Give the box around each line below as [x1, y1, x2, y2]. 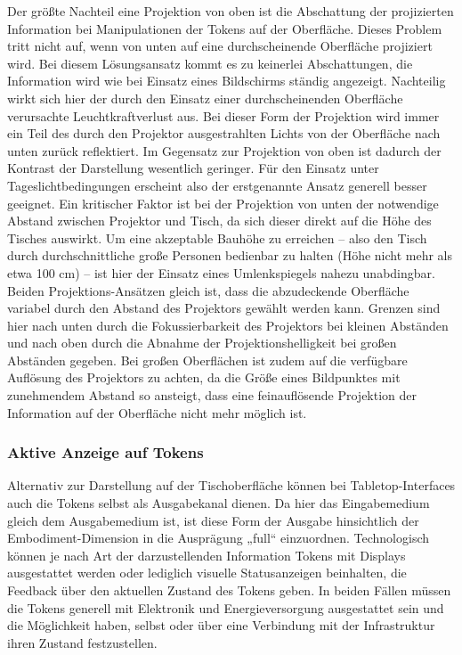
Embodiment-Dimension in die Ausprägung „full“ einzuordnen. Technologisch [7, 528, 430, 547]
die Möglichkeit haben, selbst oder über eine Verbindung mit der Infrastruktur [7, 616, 435, 635]
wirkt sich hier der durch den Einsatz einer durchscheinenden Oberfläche [7, 88, 403, 107]
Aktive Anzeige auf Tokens [7, 441, 204, 463]
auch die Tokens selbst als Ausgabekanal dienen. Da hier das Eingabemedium [7, 494, 430, 512]
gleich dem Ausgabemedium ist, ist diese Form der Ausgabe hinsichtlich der [7, 511, 419, 529]
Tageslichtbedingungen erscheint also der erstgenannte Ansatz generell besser [7, 176, 427, 194]
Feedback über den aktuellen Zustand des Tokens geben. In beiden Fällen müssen [7, 581, 451, 600]
